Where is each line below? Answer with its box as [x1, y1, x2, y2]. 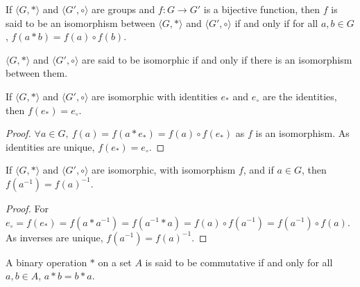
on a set [98, 254, 132, 269]
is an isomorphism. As [255, 126, 350, 140]
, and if [243, 163, 274, 177]
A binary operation [6, 254, 87, 269]
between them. [6, 66, 68, 80]
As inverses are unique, [6, 230, 103, 244]
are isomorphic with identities [92, 89, 218, 103]
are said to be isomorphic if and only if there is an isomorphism [82, 52, 352, 66]
